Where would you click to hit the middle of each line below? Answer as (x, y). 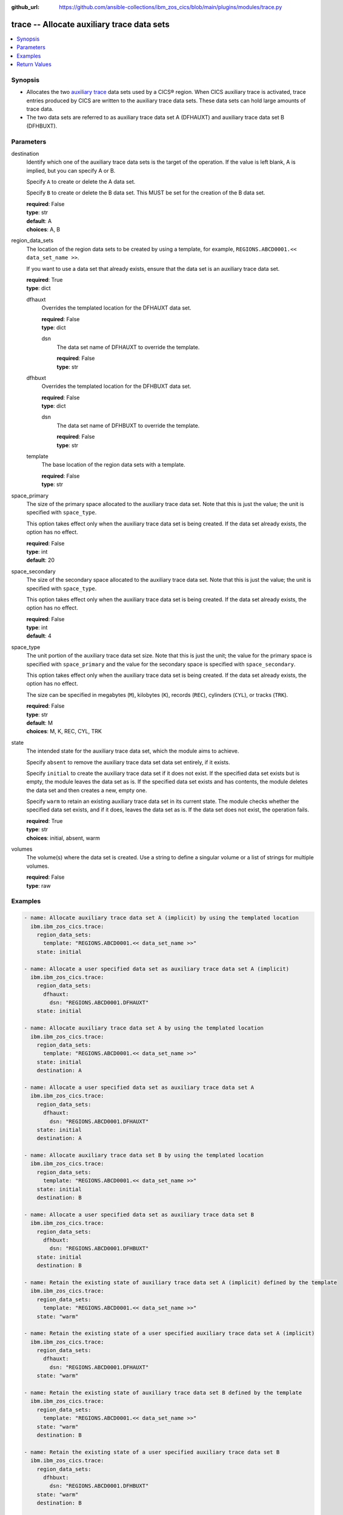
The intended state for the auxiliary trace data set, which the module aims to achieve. (133, 751)
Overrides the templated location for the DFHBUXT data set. (116, 386)
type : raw (38, 885)
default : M (40, 723)
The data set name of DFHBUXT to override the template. (128, 425)
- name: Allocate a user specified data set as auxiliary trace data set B (139, 1214)
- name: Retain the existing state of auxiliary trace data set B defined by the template (163, 1393)
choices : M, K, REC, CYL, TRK (64, 731)
